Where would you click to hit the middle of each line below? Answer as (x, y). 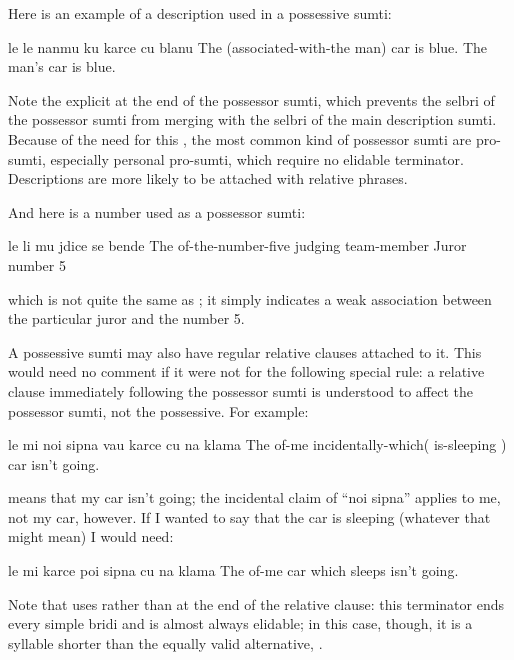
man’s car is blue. (62, 66)
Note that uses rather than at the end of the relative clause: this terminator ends (256, 603)
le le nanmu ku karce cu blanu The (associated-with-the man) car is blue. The (247, 46)
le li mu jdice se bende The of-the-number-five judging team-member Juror (237, 245)
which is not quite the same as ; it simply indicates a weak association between (250, 298)
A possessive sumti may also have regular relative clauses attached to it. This (245, 351)
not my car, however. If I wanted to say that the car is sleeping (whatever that (249, 516)
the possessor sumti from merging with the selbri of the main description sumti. (252, 119)
